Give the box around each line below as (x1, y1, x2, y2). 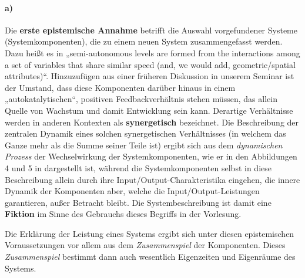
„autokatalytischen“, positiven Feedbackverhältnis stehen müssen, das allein (5, 93, 277, 105)
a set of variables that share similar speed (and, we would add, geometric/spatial (5, 58, 296, 70)
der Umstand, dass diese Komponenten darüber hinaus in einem (5, 81, 236, 93)
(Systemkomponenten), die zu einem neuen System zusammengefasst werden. (5, 35, 283, 48)
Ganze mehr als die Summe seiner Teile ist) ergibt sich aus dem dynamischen (5, 138, 283, 151)
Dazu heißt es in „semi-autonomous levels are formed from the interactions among (5, 46, 300, 59)
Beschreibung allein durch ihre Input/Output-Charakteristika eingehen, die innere (5, 173, 300, 185)
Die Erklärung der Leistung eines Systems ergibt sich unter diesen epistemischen (5, 227, 294, 239)
